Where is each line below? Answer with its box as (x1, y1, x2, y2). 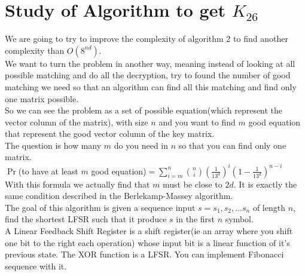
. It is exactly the (233, 177, 297, 190)
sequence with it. (5, 259, 67, 272)
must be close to (163, 177, 222, 190)
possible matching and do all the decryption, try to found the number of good (5, 69, 291, 81)
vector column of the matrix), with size (5, 115, 148, 128)
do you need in (114, 139, 169, 151)
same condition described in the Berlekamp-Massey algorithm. (5, 189, 233, 202)
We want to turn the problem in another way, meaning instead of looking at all (5, 57, 295, 69)
